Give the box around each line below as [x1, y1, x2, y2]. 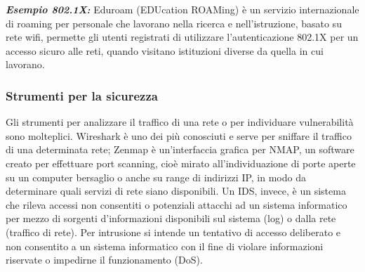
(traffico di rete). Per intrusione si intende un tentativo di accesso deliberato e [6, 224, 341, 239]
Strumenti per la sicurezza [6, 86, 158, 104]
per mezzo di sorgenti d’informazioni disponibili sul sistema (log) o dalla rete [6, 211, 336, 226]
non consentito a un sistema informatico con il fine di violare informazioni [6, 238, 324, 253]
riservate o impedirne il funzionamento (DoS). [6, 252, 203, 267]
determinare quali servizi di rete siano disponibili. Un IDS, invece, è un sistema [6, 183, 346, 198]
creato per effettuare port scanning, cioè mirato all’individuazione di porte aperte [6, 155, 356, 170]
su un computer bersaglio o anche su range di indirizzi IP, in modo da [6, 169, 306, 184]
